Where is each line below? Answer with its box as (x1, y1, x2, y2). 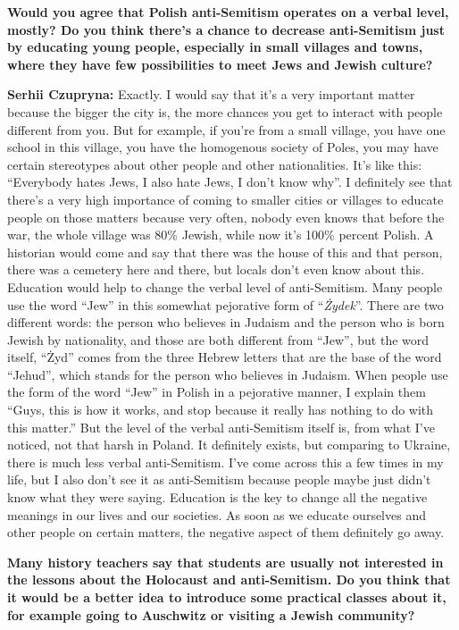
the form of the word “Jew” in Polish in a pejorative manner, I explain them (7, 382, 426, 401)
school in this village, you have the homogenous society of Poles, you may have (7, 138, 438, 156)
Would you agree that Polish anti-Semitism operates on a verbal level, (7, 3, 449, 21)
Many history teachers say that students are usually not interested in (7, 552, 444, 571)
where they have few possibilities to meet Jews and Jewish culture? (7, 55, 433, 73)
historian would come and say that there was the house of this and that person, (7, 242, 443, 261)
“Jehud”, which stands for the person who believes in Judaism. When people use (7, 365, 448, 383)
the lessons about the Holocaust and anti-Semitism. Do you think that (7, 570, 451, 589)
